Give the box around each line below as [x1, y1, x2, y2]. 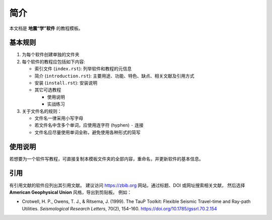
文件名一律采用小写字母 [34, 115, 83, 121]
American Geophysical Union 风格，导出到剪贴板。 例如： [9, 189, 132, 195]
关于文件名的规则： [22, 108, 62, 114]
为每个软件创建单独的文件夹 [22, 51, 80, 58]
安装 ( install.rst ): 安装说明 [34, 80, 98, 86]
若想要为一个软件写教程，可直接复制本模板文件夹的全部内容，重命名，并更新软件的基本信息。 [9, 155, 203, 161]
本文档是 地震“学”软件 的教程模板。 [9, 25, 83, 31]
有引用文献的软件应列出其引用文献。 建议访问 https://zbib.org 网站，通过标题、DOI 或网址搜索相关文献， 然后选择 [9, 182, 245, 188]
